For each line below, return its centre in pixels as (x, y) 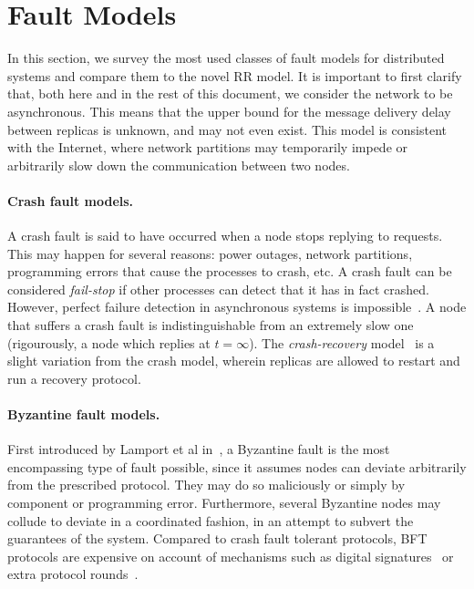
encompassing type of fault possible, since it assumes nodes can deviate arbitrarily (237, 466)
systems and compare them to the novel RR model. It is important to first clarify (235, 75)
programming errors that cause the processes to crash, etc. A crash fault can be (230, 271)
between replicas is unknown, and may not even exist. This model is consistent (227, 129)
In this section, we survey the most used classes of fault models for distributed (226, 58)
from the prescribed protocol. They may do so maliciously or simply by (206, 485)
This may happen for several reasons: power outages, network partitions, (210, 253)
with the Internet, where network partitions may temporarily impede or (208, 147)
